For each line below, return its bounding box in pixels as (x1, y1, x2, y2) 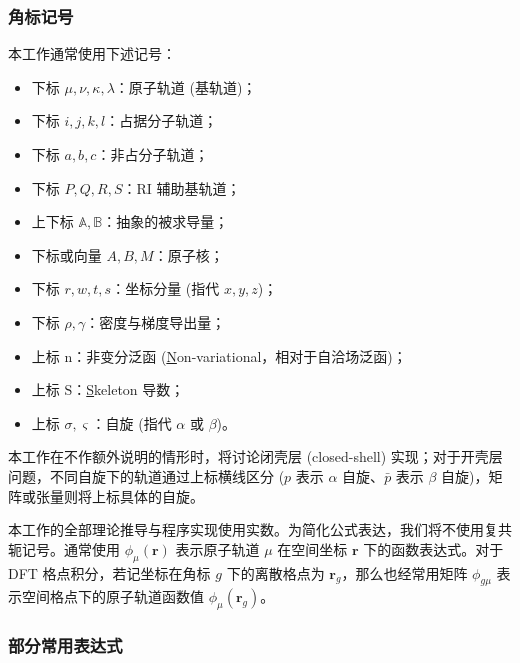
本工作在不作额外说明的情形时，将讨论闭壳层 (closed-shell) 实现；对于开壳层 (8, 446, 503, 467)
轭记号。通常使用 (8, 538, 120, 559)
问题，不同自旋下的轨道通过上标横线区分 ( (8, 465, 285, 486)
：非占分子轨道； (96, 144, 209, 164)
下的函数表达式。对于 (363, 538, 504, 559)
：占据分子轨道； (105, 110, 218, 131)
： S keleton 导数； (72, 379, 185, 400)
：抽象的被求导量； (102, 211, 229, 232)
